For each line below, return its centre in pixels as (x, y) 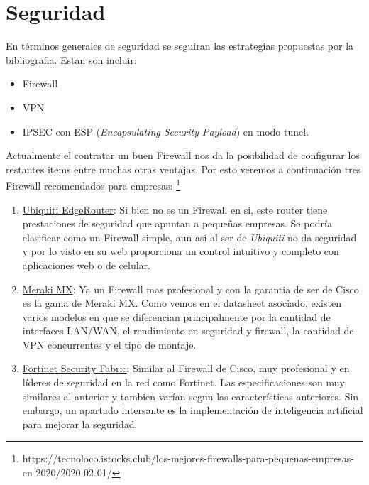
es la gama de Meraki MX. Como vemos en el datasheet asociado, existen (182, 303)
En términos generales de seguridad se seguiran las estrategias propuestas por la (180, 46)
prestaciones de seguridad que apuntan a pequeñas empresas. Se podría (177, 223)
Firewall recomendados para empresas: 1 (93, 184)
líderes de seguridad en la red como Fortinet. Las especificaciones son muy (183, 382)
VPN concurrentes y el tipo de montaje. (109, 344)
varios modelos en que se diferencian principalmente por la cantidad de (176, 316)
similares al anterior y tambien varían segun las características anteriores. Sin (191, 396)
